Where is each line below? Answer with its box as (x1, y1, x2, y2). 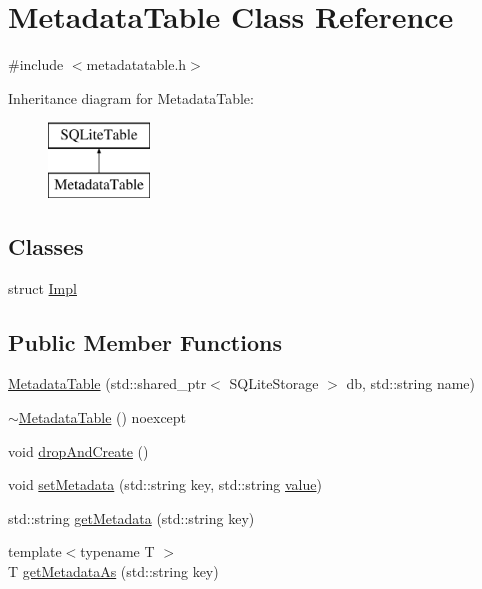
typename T (80, 541, 155, 562)
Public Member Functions (8, 326, 282, 357)
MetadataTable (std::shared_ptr (8, 373, 207, 394)
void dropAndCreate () (8, 440, 149, 461)
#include (8, 54, 64, 75)
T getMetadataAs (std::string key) (8, 561, 219, 582)
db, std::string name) (346, 373, 476, 394)
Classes (8, 230, 84, 261)
